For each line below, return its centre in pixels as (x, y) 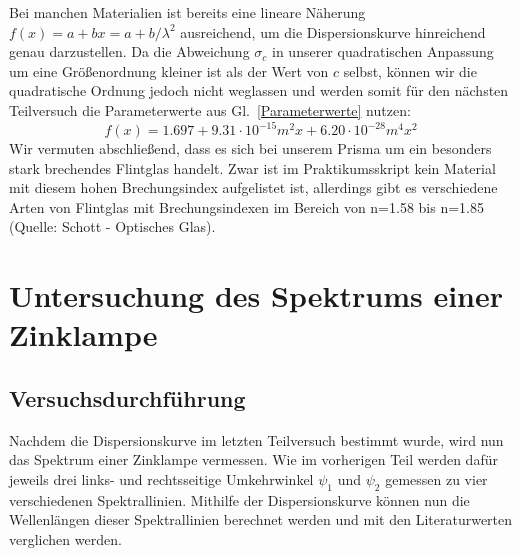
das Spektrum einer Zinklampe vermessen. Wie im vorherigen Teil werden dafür (253, 459)
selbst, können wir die (410, 70)
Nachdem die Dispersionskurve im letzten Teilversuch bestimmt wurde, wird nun (256, 439)
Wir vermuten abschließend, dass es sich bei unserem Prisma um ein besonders (250, 148)
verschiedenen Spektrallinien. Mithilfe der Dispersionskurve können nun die (239, 499)
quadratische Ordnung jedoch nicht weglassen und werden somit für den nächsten (259, 90)
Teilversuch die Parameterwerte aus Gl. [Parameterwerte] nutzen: (210, 109)
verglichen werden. (65, 538)
